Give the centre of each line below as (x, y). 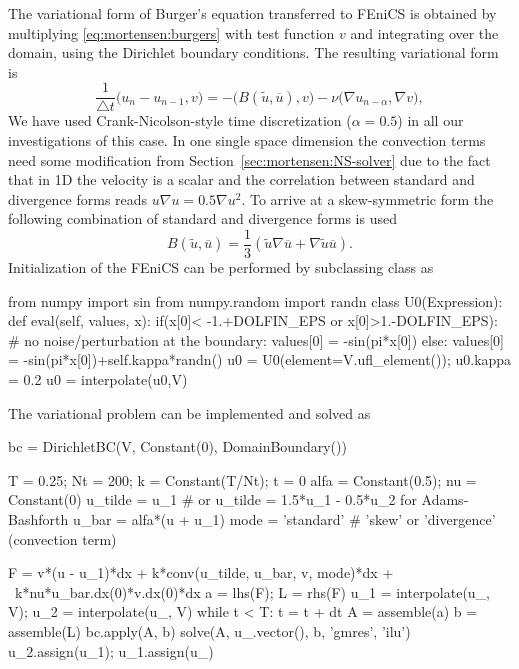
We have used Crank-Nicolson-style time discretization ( (180, 120)
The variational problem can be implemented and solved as (189, 412)
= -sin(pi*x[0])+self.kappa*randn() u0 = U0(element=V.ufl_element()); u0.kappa (260, 359)
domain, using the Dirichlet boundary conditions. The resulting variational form (253, 52)
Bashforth (38, 519)
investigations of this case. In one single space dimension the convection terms (247, 140)
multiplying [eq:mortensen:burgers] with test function (171, 32)
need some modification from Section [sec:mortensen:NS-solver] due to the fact (249, 159)
